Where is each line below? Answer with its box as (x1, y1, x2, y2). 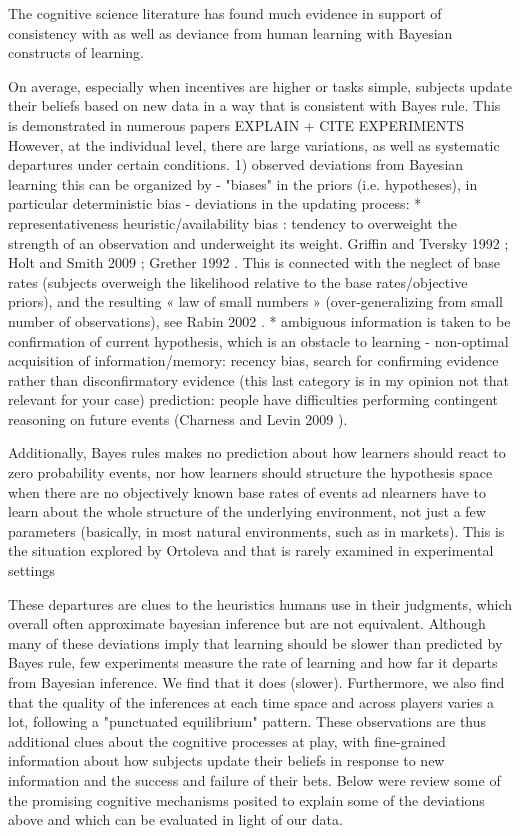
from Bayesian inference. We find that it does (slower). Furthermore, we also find (8, 672, 505, 692)
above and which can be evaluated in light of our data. (8, 809, 343, 830)
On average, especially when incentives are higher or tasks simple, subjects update (8, 75, 512, 96)
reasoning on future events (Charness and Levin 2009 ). (8, 408, 348, 429)
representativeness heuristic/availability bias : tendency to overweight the (8, 212, 457, 233)
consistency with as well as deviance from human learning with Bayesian (8, 22, 453, 43)
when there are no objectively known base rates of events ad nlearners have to (8, 481, 487, 502)
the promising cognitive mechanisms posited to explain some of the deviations (8, 789, 485, 810)
